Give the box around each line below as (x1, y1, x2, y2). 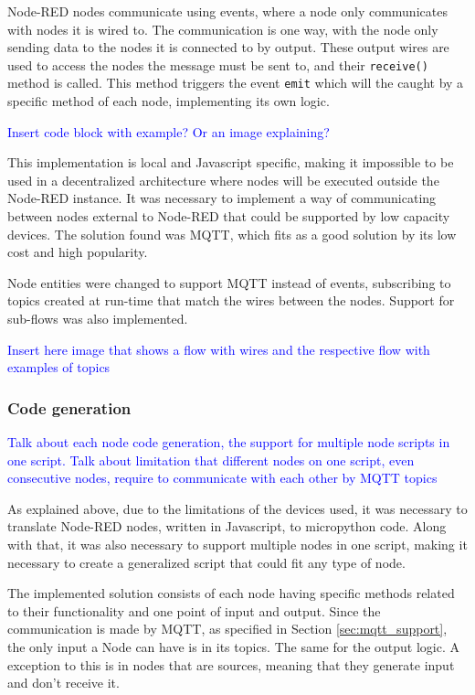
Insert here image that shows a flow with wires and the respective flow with (7, 339, 430, 358)
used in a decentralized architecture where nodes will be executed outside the (7, 170, 439, 189)
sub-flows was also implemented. (7, 309, 188, 328)
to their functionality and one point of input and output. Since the (7, 601, 381, 620)
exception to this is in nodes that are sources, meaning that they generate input (7, 655, 455, 674)
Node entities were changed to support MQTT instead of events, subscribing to (7, 273, 451, 292)
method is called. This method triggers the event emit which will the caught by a (7, 73, 464, 92)
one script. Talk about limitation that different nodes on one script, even (7, 450, 415, 469)
